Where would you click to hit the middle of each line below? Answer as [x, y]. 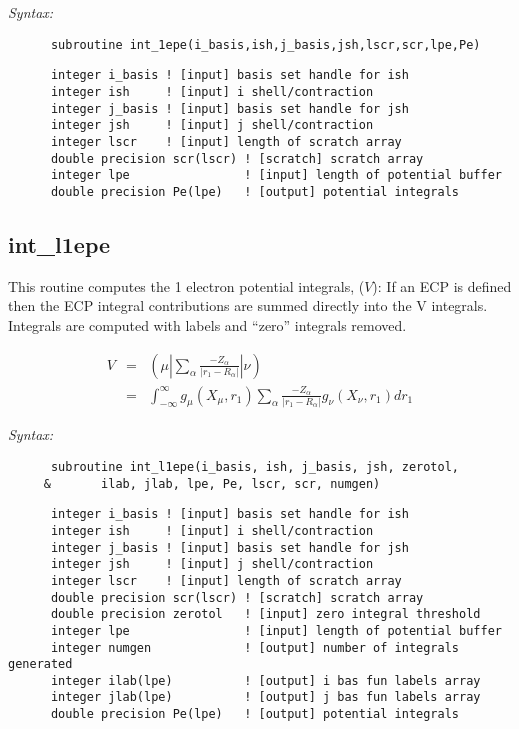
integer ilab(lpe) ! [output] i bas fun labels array [265, 680]
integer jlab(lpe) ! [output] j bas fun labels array [265, 697]
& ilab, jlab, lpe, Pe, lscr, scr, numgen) [212, 483]
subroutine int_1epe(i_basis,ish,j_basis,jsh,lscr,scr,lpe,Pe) [265, 44]
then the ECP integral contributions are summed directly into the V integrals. [248, 305]
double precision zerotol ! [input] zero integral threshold [265, 614]
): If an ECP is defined [442, 285]
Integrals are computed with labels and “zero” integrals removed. [207, 324]
